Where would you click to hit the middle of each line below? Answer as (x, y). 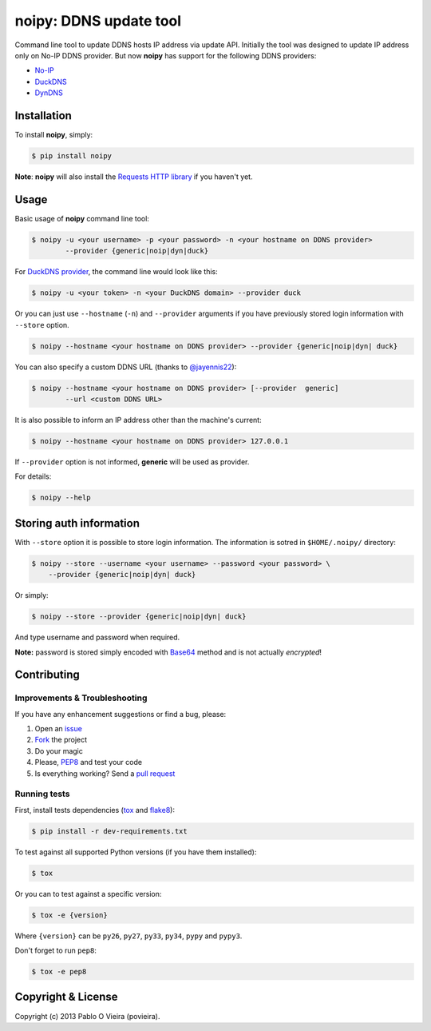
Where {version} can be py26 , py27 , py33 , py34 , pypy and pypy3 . (129, 936)
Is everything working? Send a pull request (105, 773)
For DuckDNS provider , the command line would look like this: (117, 272)
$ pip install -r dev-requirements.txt (109, 831)
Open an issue (59, 729)
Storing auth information (77, 523)
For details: (33, 476)
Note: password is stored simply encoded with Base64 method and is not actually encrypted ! (168, 652)
